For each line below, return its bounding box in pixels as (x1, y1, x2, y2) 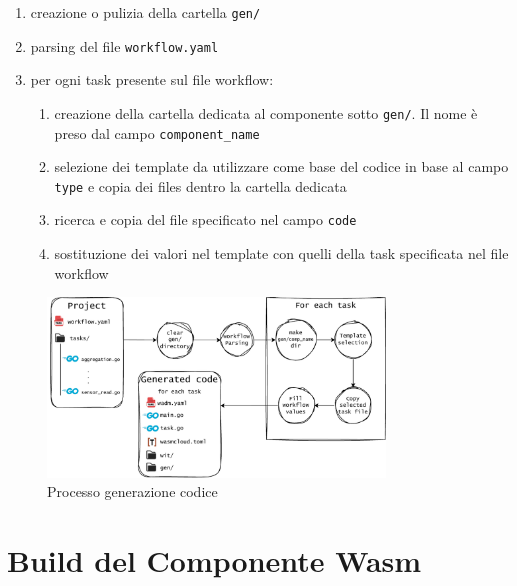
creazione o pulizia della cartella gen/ (30, 2, 261, 22)
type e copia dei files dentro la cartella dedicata (54, 175, 347, 196)
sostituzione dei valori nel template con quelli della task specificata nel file (54, 243, 509, 264)
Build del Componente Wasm (7, 539, 422, 580)
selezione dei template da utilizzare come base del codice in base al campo (54, 156, 509, 177)
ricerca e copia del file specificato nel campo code (54, 209, 357, 230)
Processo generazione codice (47, 481, 218, 502)
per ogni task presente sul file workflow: (30, 69, 274, 90)
